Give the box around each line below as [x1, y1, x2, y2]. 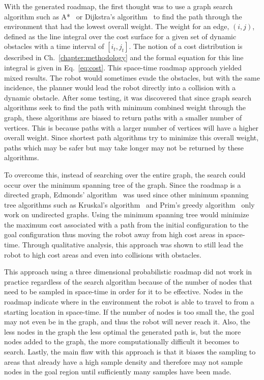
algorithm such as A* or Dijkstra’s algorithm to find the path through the [4, 11, 242, 21]
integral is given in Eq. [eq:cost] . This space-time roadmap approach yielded [4, 62, 242, 72]
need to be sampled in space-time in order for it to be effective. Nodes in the [4, 286, 243, 297]
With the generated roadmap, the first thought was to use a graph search [4, 1, 233, 11]
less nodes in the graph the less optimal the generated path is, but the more [4, 326, 241, 337]
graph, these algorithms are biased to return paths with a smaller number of [4, 112, 242, 122]
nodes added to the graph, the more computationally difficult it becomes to [4, 336, 239, 347]
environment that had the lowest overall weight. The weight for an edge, [4, 21, 229, 32]
